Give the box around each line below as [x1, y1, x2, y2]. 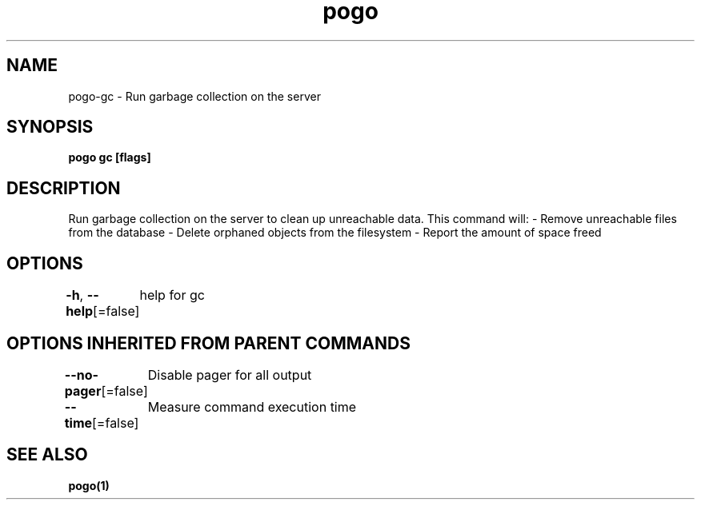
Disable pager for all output [147, 366, 312, 383]
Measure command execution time [147, 398, 357, 415]
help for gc [139, 287, 205, 304]
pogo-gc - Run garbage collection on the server [68, 89, 321, 103]
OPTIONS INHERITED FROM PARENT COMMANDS [6, 333, 411, 353]
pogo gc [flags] [68, 150, 151, 165]
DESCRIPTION [6, 177, 121, 198]
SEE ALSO [6, 444, 88, 465]
